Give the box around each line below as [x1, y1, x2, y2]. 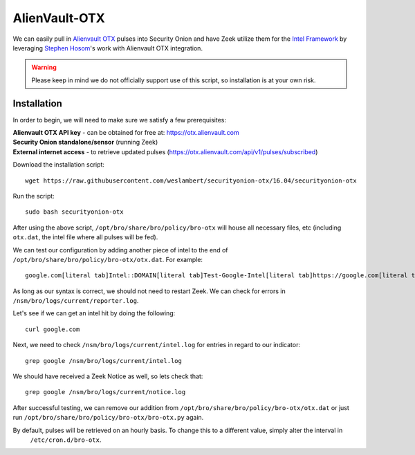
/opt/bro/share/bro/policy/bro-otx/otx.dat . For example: [12, 255, 203, 263]
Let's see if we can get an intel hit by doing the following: [12, 309, 176, 317]
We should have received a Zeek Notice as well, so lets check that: [12, 372, 203, 380]
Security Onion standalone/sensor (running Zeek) [12, 138, 158, 147]
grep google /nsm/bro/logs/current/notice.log [25, 388, 186, 396]
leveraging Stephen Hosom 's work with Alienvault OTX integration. [12, 44, 203, 52]
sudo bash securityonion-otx [25, 208, 124, 216]
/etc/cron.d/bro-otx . [30, 436, 102, 444]
